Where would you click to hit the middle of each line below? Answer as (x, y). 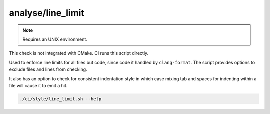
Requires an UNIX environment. (55, 39)
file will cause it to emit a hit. (38, 85)
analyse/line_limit (47, 13)
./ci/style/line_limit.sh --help (61, 99)
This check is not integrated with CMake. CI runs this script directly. (79, 53)
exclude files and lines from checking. (48, 69)
